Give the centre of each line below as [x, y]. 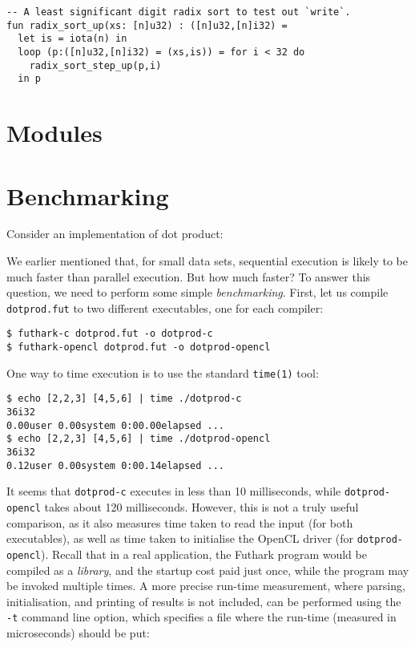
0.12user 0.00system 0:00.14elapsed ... [116, 465]
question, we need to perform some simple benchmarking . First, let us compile [197, 292]
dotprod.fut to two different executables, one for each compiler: [165, 307]
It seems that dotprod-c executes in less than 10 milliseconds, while [174, 491]
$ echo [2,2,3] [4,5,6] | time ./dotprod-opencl [139, 439]
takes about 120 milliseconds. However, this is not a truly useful [201, 507]
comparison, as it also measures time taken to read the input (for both [180, 522]
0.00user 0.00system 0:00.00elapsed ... [116, 425]
